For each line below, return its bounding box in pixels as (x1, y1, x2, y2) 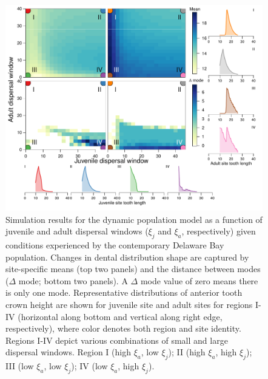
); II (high (168, 346, 206, 358)
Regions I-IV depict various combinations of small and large (5, 333, 228, 346)
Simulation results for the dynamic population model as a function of (5, 213, 263, 225)
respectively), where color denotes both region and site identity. (5, 322, 241, 335)
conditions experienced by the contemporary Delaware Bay (5, 239, 224, 251)
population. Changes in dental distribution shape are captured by (5, 250, 249, 263)
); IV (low (71, 360, 108, 372)
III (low (5, 360, 34, 372)
